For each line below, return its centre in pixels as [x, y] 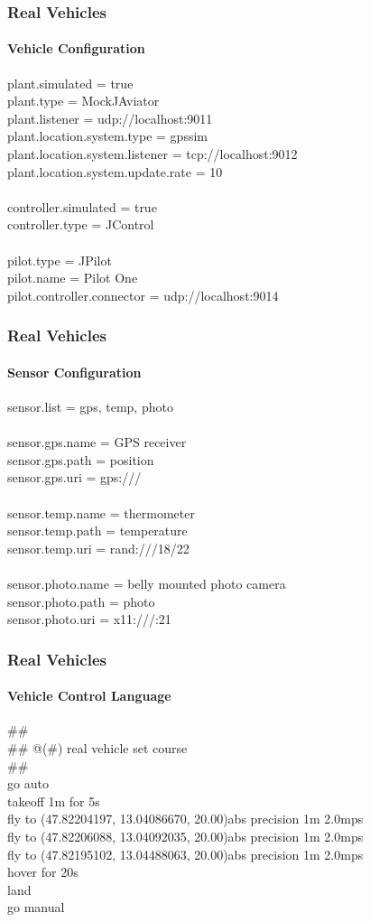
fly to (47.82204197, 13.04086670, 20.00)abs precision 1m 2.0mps [185, 819]
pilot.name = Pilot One [73, 278]
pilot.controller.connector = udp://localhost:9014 [143, 295]
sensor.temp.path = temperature [97, 531]
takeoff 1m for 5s [54, 801]
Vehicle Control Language [89, 696]
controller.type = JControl [81, 224]
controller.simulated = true [82, 206]
